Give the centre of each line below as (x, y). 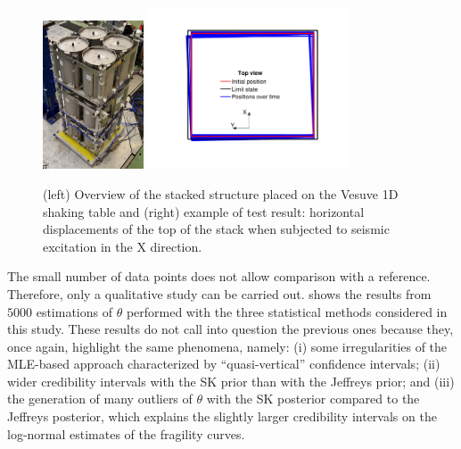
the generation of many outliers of (100, 399)
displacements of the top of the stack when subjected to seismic (216, 229)
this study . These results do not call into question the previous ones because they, (230, 329)
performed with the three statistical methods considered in (287, 311)
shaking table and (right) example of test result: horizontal (204, 211)
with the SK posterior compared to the (313, 399)
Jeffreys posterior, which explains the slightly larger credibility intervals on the (222, 416)
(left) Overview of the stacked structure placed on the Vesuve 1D (221, 193)
